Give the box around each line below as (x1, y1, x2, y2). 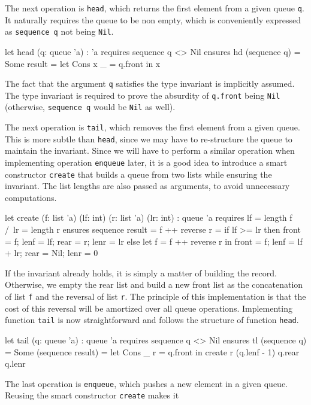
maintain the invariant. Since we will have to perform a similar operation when (5, 144, 295, 157)
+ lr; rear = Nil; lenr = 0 (5, 246, 98, 259)
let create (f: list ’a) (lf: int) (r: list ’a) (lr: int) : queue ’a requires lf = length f (5, 211, 292, 224)
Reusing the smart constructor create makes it (5, 389, 179, 401)
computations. (5, 191, 57, 203)
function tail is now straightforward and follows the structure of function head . (5, 313, 299, 326)
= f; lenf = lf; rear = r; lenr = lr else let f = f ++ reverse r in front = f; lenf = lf (5, 235, 303, 247)
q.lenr (5, 357, 26, 370)
